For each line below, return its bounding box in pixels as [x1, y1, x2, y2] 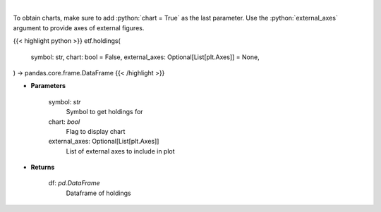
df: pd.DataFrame [48, 179, 100, 187]
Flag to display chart [66, 127, 126, 135]
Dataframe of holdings [66, 189, 131, 197]
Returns [30, 163, 55, 172]
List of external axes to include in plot [66, 146, 176, 155]
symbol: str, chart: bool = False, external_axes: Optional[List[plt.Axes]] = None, [30, 53, 260, 61]
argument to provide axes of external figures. [13, 23, 145, 32]
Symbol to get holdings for [66, 108, 144, 116]
